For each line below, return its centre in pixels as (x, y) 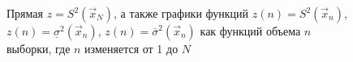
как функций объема (250, 31)
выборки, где (39, 48)
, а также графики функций (181, 13)
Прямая (25, 13)
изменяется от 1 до (131, 48)
